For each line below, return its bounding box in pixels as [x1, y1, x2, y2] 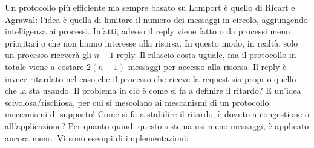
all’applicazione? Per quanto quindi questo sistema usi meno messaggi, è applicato [5, 119, 309, 132]
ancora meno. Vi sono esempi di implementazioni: [5, 131, 189, 144]
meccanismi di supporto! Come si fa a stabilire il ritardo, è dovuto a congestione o [5, 108, 309, 120]
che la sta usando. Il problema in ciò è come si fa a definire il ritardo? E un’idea [5, 84, 301, 97]
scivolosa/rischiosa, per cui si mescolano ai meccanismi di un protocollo [5, 95, 269, 108]
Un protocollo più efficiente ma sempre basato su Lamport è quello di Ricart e [5, 1, 295, 13]
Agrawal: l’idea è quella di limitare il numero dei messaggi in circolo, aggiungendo [5, 13, 308, 25]
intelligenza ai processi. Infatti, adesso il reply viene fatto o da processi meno [5, 25, 290, 37]
